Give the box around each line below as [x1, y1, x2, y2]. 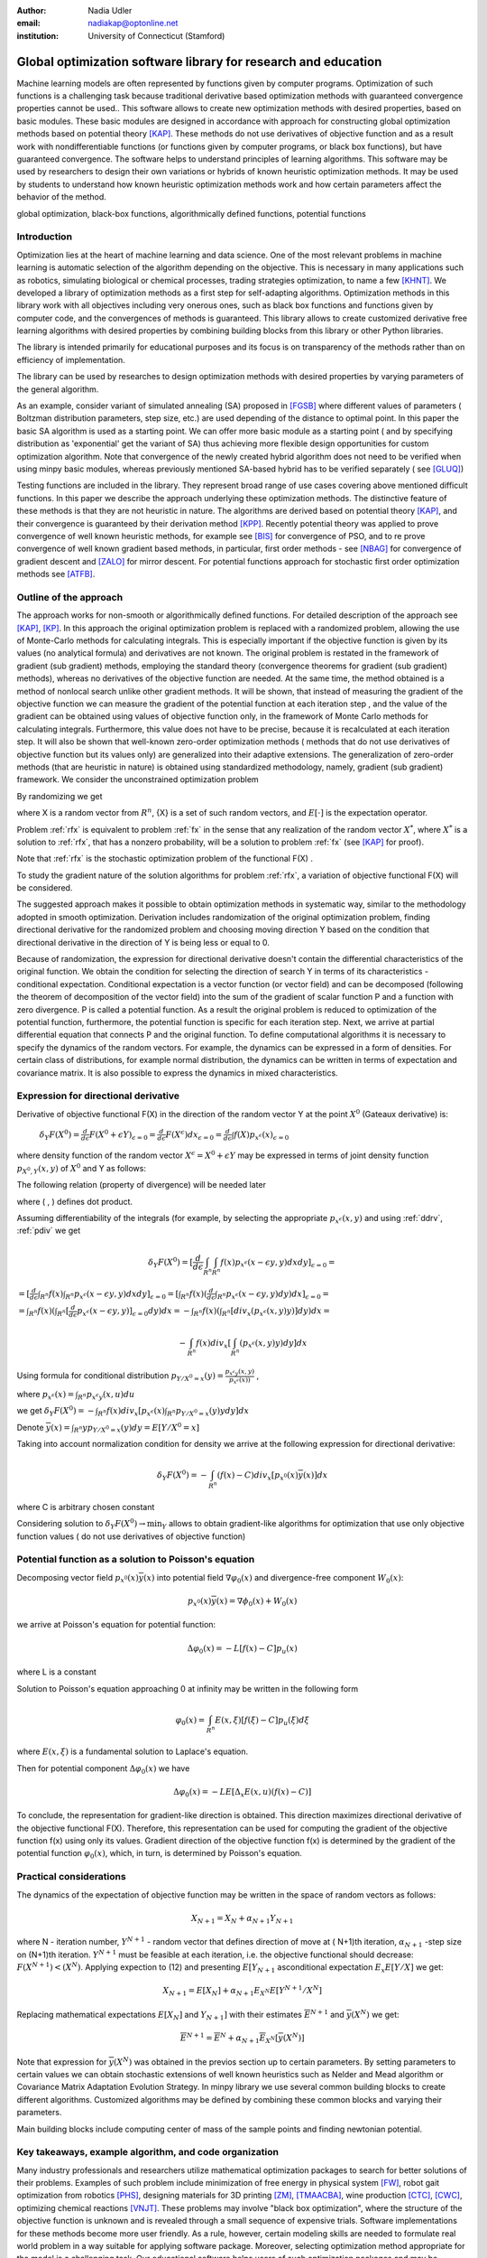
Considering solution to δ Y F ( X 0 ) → [16, 1517, 146, 1531]
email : [16, 18, 41, 29]
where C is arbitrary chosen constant [16, 1501, 155, 1512]
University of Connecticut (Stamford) [87, 30, 225, 41]
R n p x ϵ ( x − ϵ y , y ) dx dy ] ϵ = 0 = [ [65, 1288, 179, 1301]
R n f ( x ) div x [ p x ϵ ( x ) [97, 1405, 166, 1418]
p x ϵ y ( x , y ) [225, 1367, 255, 1377]
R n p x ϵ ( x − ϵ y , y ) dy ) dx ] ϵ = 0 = [216, 1288, 329, 1301]
